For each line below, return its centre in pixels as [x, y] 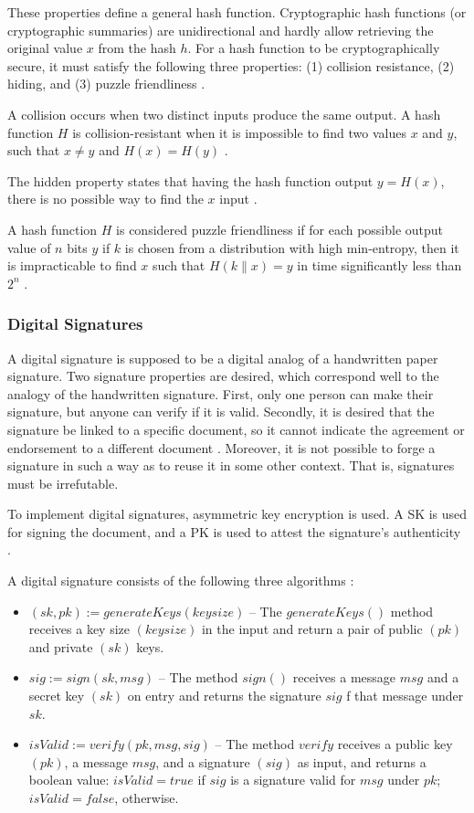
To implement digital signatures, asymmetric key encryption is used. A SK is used [237, 514]
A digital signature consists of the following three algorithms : [181, 581]
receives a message [344, 677]
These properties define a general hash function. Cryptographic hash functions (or [237, 12]
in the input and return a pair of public [312, 629]
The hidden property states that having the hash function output [190, 180]
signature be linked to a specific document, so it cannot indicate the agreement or [236, 429]
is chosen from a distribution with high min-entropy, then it [292, 247]
